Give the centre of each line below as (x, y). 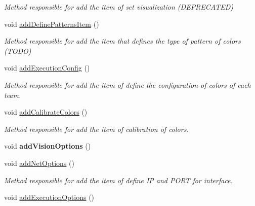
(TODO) (18, 50)
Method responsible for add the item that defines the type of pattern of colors (122, 41)
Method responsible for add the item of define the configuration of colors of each (127, 84)
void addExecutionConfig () (47, 68)
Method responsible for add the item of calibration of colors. (96, 129)
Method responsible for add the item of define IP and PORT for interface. (118, 180)
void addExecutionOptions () (49, 197)
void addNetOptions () (39, 163)
